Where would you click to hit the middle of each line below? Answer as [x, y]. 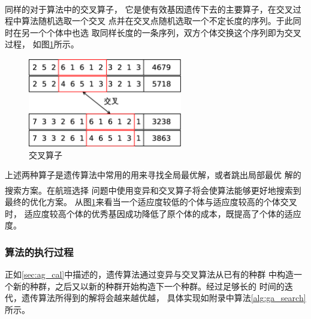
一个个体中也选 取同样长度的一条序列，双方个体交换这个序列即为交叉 [165, 32]
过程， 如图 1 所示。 [42, 44]
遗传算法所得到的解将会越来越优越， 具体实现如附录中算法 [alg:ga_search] [164, 298]
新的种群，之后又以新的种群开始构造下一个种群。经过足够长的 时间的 [149, 286]
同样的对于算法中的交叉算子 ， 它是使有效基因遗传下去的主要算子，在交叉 [149, 9]
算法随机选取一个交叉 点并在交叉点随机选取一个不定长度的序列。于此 [157, 21]
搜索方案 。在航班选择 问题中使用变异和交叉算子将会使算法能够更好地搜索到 [153, 190]
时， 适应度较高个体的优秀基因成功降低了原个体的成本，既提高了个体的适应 [153, 213]
